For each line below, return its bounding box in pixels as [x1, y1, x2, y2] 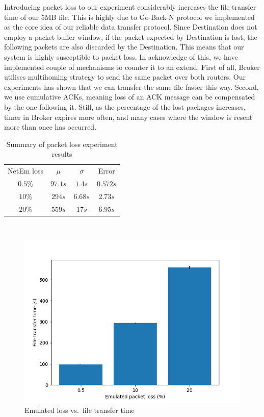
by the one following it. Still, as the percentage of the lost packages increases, [4, 101, 246, 112]
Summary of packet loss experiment [6, 138, 118, 149]
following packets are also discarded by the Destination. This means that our [4, 41, 244, 52]
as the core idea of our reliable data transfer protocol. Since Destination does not [4, 21, 257, 32]
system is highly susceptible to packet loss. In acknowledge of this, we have [4, 51, 238, 62]
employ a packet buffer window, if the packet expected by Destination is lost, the [4, 31, 257, 42]
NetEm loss [8, 165, 43, 176]
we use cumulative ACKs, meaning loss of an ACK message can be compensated [4, 91, 255, 102]
